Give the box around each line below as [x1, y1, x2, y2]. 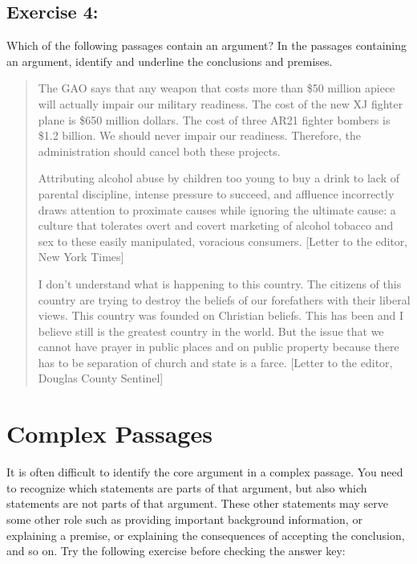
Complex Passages [6, 417, 213, 450]
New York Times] [38, 248, 124, 265]
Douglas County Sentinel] [38, 370, 164, 386]
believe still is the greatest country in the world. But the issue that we [38, 322, 384, 339]
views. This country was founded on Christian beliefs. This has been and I [38, 307, 404, 324]
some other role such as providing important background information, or [6, 510, 362, 527]
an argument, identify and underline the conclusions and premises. [6, 52, 333, 69]
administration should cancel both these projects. [38, 142, 281, 159]
